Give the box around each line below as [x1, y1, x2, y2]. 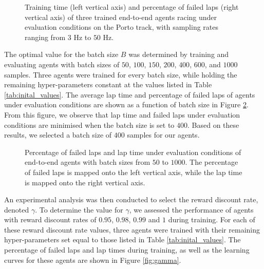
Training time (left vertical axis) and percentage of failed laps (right [25, 2, 239, 12]
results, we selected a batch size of [4, 129, 112, 140]
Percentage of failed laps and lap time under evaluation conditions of [25, 146, 241, 157]
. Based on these [187, 119, 239, 130]
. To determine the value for [35, 204, 123, 215]
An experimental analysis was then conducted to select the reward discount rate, [4, 194, 258, 205]
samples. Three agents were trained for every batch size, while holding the [4, 69, 237, 80]
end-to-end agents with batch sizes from [25, 157, 150, 167]
